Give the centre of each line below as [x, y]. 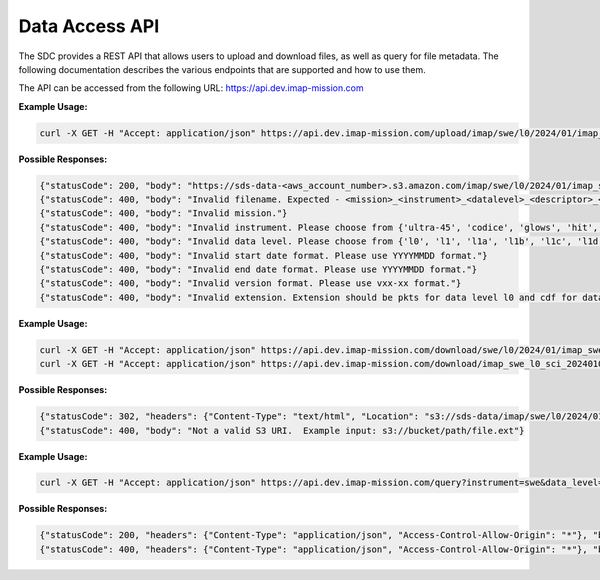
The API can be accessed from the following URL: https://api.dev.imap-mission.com [191, 88]
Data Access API [89, 26]
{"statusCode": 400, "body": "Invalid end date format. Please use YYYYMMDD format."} [258, 269]
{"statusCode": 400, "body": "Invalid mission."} [163, 213]
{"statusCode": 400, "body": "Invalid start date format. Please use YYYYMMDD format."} [264, 255]
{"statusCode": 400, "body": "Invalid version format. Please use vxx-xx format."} [250, 283]
